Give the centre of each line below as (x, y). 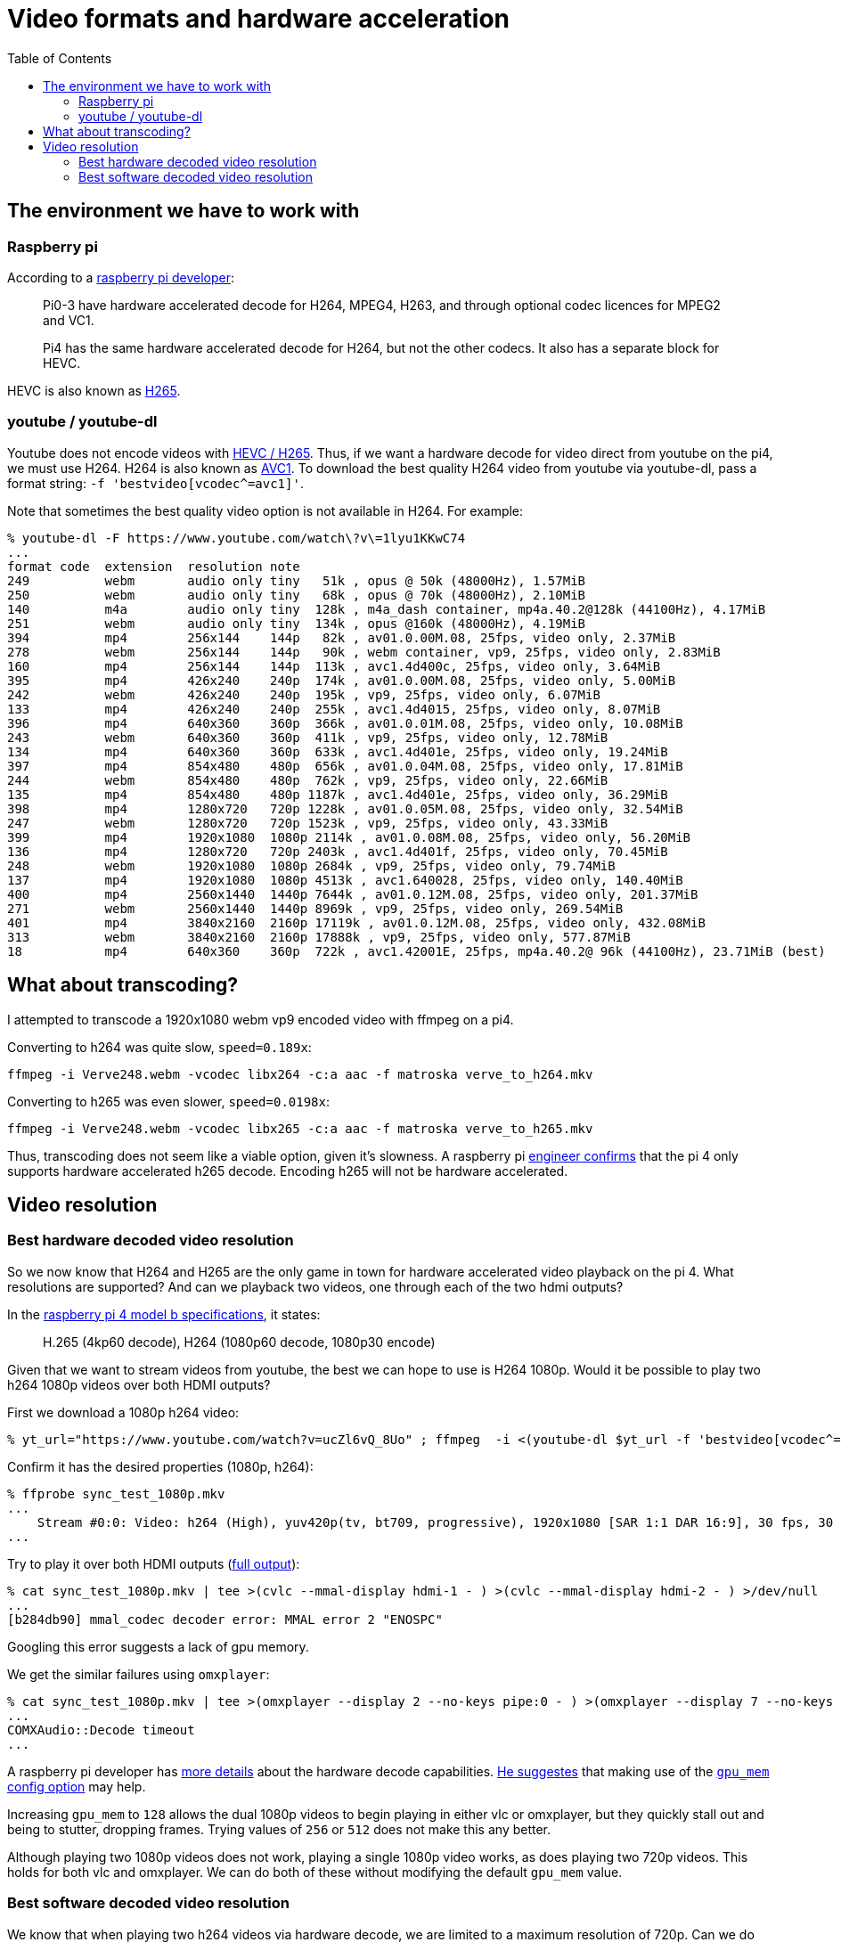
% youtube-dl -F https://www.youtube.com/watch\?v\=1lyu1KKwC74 (237, 538)
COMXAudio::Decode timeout (101, 1730)
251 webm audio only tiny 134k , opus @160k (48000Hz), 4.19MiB (297, 623)
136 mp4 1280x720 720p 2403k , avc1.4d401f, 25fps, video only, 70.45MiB (338, 851)
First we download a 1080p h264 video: (123, 1412)
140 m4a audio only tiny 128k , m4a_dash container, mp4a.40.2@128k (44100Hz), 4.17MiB (387, 609)
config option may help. (77, 1786)
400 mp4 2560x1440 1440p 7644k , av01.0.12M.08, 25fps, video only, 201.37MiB (353, 894)
